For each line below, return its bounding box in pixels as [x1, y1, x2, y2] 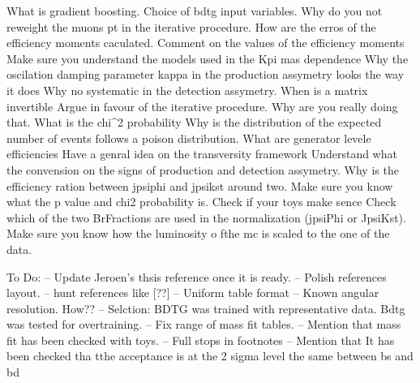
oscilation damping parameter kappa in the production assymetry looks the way [6, 66, 405, 83]
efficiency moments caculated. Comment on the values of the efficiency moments [6, 34, 405, 51]
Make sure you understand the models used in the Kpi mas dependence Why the [6, 49, 409, 67]
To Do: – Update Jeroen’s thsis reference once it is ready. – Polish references [6, 268, 387, 285]
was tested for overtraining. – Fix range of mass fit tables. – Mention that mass [6, 316, 401, 333]
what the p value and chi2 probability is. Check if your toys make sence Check [6, 193, 396, 210]
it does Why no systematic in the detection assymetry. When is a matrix [6, 81, 368, 98]
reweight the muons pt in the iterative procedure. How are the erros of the [6, 18, 376, 35]
